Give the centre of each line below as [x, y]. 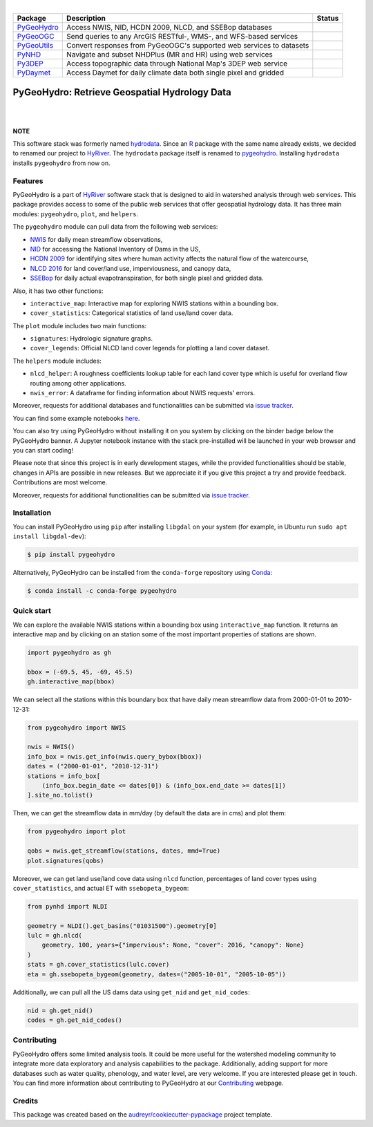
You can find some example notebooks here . [76, 418]
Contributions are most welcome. [60, 482]
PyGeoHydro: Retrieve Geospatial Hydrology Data [122, 92]
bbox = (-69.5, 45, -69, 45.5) [80, 672]
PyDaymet [34, 73]
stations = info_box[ [64, 776]
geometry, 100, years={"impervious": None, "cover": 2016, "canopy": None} [173, 945]
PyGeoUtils [35, 46]
